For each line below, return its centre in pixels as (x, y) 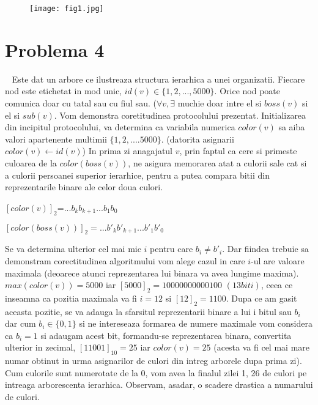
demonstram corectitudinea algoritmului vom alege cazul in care (125, 260)
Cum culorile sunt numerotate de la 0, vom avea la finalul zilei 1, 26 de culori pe (156, 372)
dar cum (20, 323)
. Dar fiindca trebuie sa (265, 249)
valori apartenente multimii (56, 139)
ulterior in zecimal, (40, 347)
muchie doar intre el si (220, 102)
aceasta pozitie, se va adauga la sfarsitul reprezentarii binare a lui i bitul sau (148, 311)
